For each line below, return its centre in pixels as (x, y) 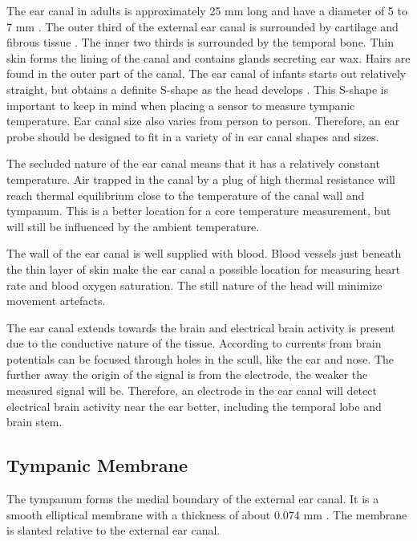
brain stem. (34, 422)
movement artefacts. (56, 301)
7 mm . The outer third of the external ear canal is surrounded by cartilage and (202, 26)
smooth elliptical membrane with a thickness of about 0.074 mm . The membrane (207, 514)
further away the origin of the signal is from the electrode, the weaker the (187, 374)
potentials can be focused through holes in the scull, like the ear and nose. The (200, 358)
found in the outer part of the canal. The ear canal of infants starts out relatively (206, 73)
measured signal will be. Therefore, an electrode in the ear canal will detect (192, 390)
